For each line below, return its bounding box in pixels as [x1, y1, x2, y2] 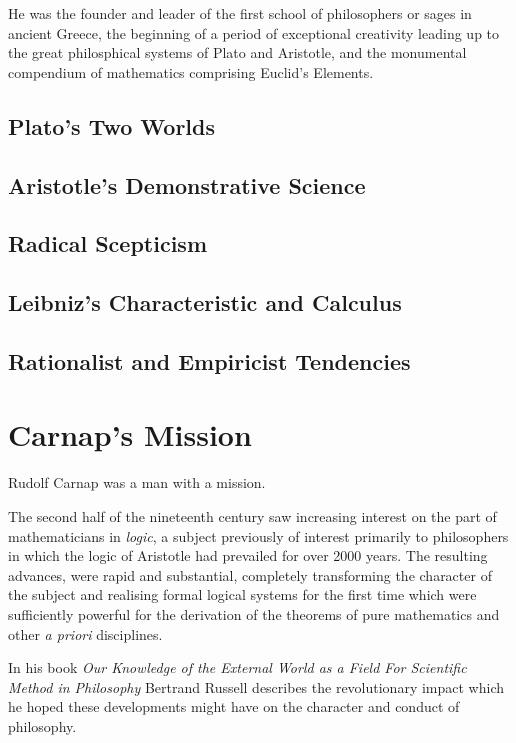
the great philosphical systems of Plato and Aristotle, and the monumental [8, 42, 467, 63]
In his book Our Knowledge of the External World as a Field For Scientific [8, 657, 467, 678]
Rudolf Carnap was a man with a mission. [8, 472, 266, 493]
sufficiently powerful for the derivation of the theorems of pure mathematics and [8, 603, 500, 624]
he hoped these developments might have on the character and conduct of [8, 696, 460, 717]
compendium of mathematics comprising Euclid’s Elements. [8, 61, 374, 82]
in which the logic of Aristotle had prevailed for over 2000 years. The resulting [8, 545, 488, 566]
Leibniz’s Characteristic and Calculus [8, 287, 402, 318]
